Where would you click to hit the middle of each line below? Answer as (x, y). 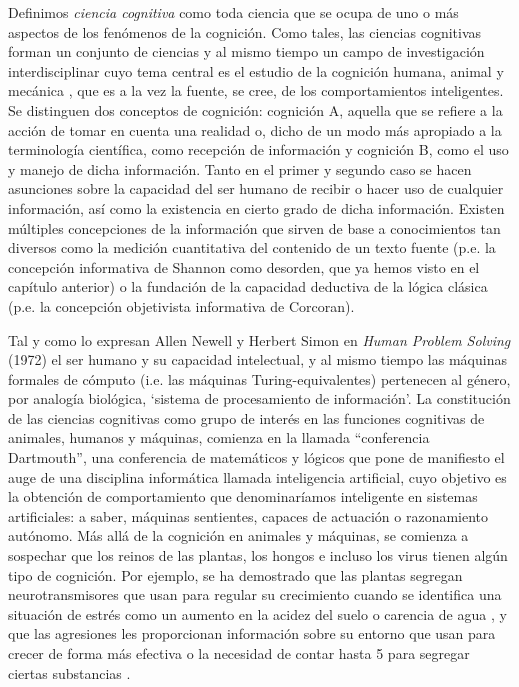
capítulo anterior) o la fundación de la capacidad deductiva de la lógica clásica (248, 286)
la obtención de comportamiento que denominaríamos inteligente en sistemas (243, 496)
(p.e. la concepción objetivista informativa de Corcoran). (181, 305)
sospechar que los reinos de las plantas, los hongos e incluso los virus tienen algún (258, 555)
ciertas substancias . (69, 672)
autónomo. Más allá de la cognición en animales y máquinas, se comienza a (238, 535)
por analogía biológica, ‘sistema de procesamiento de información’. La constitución (259, 398)
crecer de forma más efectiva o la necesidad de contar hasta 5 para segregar (239, 653)
